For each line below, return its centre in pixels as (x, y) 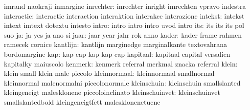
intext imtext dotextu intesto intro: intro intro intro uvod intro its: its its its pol (124, 25)
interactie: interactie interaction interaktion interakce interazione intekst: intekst (124, 15)
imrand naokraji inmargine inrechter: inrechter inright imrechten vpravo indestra (125, 6)
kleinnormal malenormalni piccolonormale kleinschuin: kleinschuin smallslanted (122, 82)
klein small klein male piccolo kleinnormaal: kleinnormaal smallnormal (109, 73)
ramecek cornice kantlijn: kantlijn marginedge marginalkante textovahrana (116, 44)
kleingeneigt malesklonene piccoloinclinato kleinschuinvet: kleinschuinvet (112, 92)
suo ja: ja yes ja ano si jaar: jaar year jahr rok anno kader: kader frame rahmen (123, 34)
